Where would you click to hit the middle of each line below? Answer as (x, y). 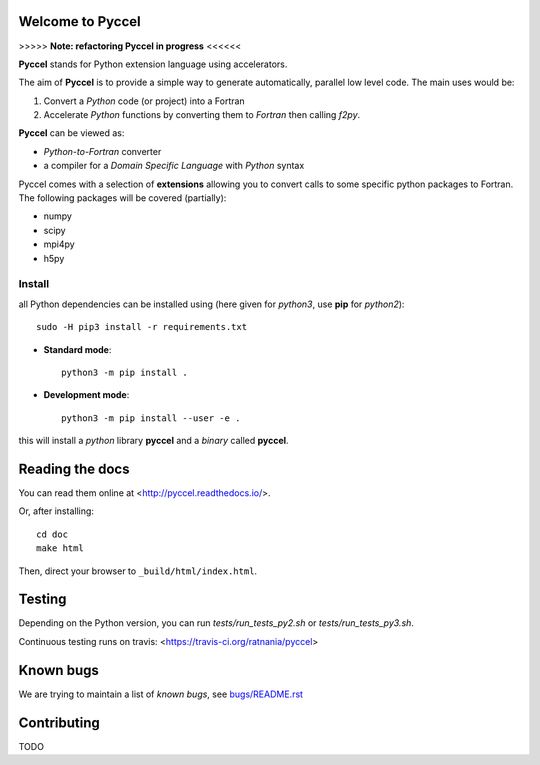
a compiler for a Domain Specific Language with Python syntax (174, 166)
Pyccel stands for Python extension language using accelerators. (153, 64)
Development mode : (86, 395)
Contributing (59, 722)
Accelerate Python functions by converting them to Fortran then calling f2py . (202, 115)
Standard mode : (77, 349)
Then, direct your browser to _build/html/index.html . (138, 571)
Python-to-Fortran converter (102, 151)
